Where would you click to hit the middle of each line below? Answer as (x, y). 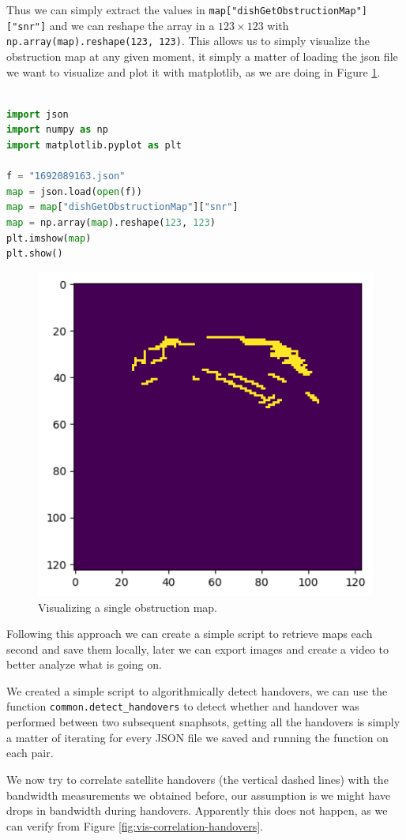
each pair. (30, 753)
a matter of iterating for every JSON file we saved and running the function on (197, 737)
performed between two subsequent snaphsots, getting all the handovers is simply (203, 722)
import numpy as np (57, 130)
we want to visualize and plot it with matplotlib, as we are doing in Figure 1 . (194, 71)
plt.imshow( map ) (49, 238)
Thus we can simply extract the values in (106, 9)
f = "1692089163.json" (66, 176)
